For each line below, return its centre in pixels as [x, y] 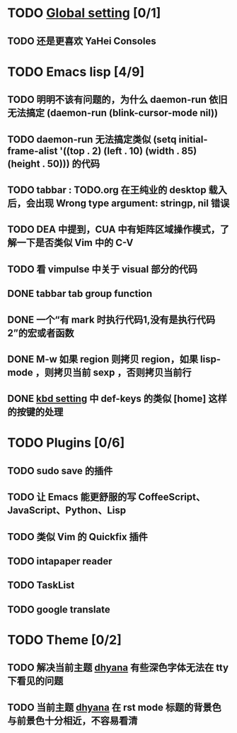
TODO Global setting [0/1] [84, 13]
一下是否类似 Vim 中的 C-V [75, 243]
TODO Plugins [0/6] [66, 443]
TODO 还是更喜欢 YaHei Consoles [82, 41]
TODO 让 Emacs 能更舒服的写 [72, 497]
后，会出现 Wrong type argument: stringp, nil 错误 [118, 203]
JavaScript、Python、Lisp [67, 511]
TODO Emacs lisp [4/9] [76, 72]
